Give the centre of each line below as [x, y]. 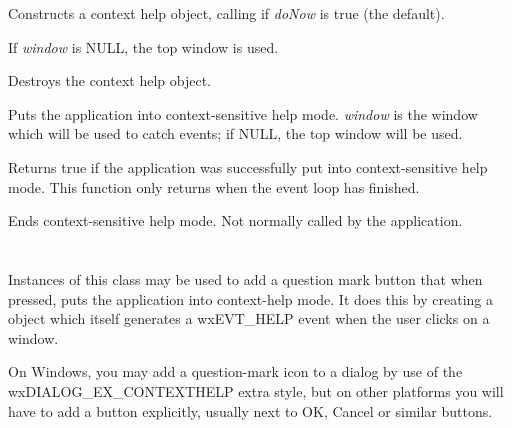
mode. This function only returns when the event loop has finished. [214, 186]
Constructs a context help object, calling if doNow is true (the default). [226, 13]
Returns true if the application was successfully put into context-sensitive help [248, 166]
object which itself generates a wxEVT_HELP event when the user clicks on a [249, 318]
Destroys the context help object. [109, 80]
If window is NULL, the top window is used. [143, 46]
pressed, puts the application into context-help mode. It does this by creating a [251, 298]
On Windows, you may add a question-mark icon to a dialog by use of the [235, 371]
